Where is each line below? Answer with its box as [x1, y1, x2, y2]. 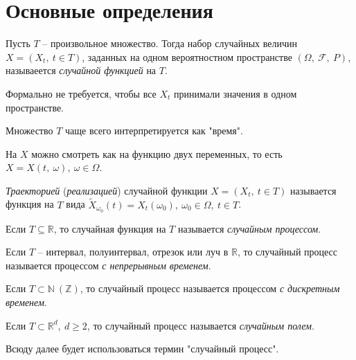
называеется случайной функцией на [6, 63, 157, 78]
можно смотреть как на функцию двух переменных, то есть [31, 146, 283, 161]
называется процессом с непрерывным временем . [6, 258, 211, 272]
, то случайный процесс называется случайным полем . [87, 318, 314, 332]
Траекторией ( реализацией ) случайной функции [6, 183, 208, 197]
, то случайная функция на [53, 221, 166, 235]
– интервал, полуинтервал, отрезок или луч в [37, 244, 229, 259]
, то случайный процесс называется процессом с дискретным [80, 281, 340, 296]
